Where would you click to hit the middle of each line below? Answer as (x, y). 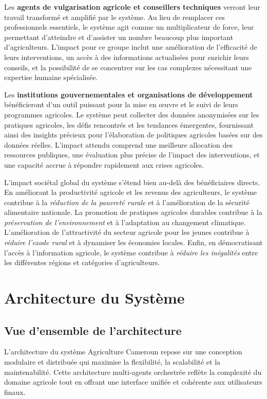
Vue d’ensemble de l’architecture (93, 330)
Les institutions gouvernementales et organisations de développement (129, 94)
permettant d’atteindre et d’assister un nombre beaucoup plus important (119, 37)
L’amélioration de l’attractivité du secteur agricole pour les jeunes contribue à (127, 232)
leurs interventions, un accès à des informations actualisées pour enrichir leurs (127, 57)
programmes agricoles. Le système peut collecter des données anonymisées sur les (132, 114)
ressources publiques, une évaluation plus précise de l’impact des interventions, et (132, 155)
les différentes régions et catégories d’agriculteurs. (82, 262)
